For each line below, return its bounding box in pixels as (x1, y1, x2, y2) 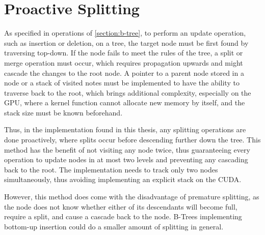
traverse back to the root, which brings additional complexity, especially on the (4, 87, 251, 98)
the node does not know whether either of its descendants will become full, (4, 201, 237, 212)
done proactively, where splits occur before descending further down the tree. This (4, 134, 261, 145)
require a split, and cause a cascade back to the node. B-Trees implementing (4, 211, 242, 222)
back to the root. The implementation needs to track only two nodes (4, 164, 218, 174)
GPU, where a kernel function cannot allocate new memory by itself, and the (4, 97, 245, 108)
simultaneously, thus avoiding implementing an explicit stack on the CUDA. (4, 174, 242, 185)
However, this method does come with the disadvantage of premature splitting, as (4, 191, 259, 202)
